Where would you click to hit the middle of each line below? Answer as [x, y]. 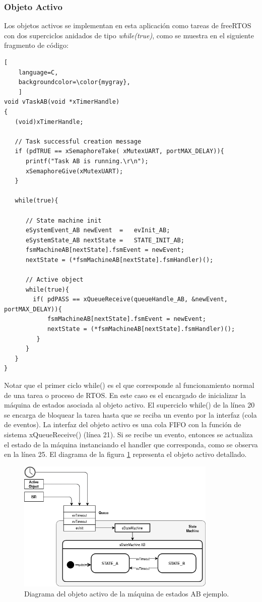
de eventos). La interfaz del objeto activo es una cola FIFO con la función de [123, 424]
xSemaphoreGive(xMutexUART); [74, 171]
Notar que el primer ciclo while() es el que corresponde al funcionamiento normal [129, 385]
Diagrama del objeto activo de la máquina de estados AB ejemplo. [127, 593]
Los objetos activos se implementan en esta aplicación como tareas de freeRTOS [128, 25]
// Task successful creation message [78, 141]
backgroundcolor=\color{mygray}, [74, 82]
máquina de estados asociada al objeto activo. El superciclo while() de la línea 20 [129, 405]
